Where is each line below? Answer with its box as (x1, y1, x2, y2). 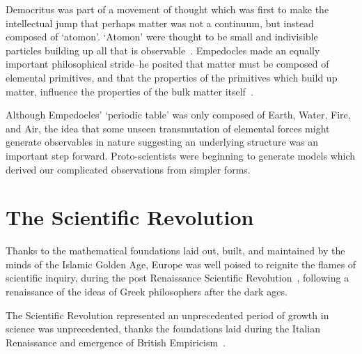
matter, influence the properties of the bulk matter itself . (6, 84, 253, 98)
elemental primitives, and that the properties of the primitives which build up (6, 70, 338, 84)
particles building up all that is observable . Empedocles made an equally (6, 43, 320, 57)
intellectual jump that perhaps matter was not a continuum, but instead (6, 15, 314, 30)
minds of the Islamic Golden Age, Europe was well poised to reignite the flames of (6, 256, 356, 271)
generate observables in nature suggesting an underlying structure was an (6, 134, 319, 149)
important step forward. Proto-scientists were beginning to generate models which (6, 148, 356, 162)
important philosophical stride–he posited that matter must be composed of (6, 56, 329, 71)
